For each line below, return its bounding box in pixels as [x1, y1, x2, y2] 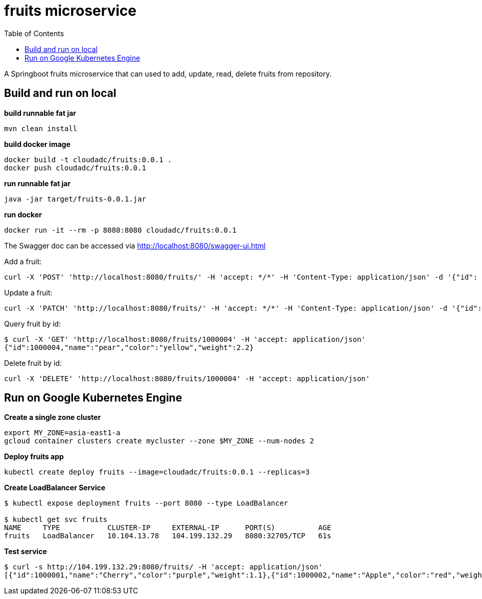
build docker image [4, 139, 70, 148]
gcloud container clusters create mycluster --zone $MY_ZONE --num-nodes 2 [4, 437, 314, 445]
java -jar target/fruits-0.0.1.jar [4, 194, 147, 203]
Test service [4, 547, 47, 556]
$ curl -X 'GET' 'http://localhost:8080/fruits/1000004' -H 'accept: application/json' [4, 335, 366, 343]
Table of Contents [4, 29, 64, 38]
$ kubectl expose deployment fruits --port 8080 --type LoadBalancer [4, 499, 288, 508]
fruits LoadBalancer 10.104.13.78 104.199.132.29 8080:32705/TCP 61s [4, 532, 331, 540]
